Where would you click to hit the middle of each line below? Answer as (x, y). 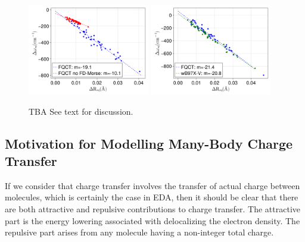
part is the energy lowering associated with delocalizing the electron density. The (152, 220)
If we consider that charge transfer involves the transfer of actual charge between (152, 185)
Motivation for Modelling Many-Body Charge (149, 143)
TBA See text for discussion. (81, 111)
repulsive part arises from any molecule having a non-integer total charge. (139, 232)
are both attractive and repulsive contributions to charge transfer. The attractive (153, 209)
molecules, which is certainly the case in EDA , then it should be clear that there (152, 197)
